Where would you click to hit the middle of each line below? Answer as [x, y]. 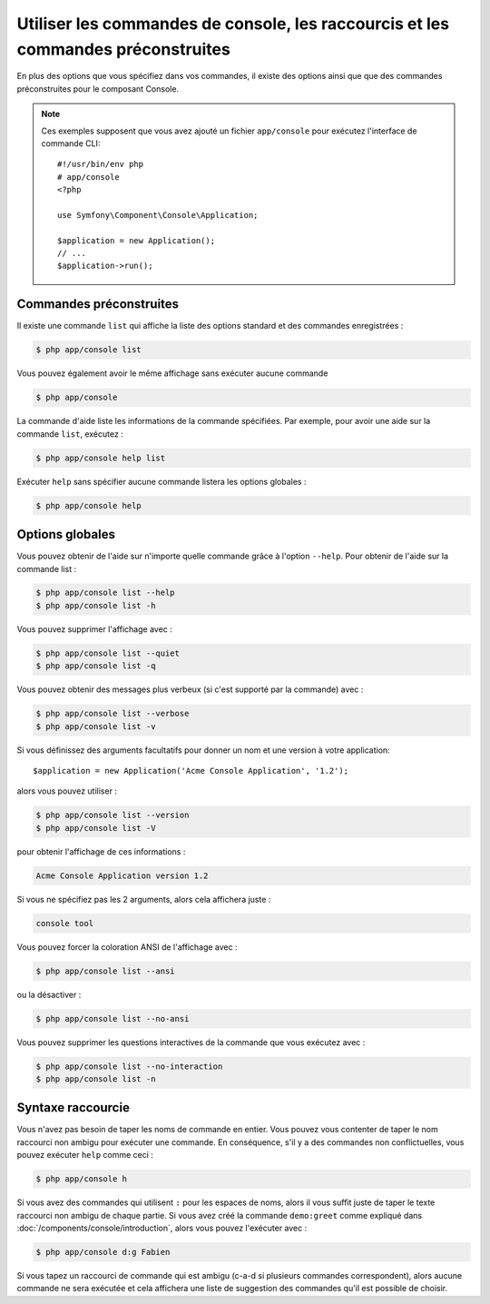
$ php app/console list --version [113, 815]
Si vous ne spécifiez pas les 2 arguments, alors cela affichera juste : [144, 899]
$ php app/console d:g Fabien [103, 1252]
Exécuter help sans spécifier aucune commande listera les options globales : [162, 481]
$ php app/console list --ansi [106, 971]
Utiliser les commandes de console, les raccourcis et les [233, 24]
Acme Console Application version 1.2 [122, 875]
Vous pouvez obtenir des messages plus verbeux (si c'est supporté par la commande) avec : [190, 689]
